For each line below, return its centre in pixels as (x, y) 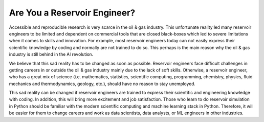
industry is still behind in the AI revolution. (51, 54)
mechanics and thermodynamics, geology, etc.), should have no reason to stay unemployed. (102, 84)
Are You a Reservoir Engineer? (72, 13)
